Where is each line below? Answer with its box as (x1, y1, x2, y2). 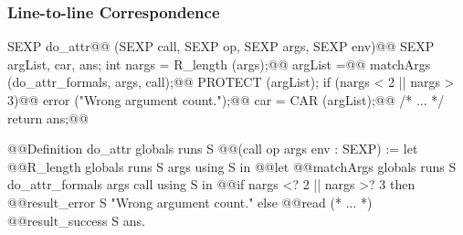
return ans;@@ (7, 108, 89, 127)
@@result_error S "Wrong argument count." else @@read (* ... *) (7, 192, 373, 211)
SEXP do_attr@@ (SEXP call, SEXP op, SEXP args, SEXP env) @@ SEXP (7, 37, 435, 56)
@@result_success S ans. (7, 210, 145, 230)
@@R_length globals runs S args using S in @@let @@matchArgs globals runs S (7, 156, 457, 176)
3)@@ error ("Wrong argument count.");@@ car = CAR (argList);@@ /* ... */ (7, 91, 445, 109)
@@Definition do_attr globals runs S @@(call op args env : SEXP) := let (7, 139, 418, 158)
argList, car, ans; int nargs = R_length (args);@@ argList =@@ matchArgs (7, 54, 431, 73)
